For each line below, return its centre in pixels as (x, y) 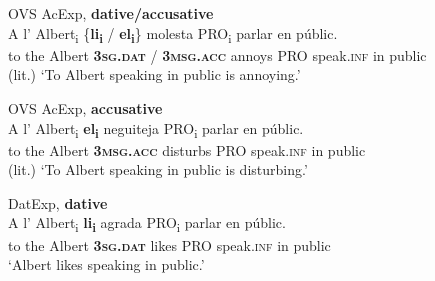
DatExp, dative (58, 202)
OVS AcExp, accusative (85, 107)
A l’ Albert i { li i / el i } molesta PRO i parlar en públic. (173, 34)
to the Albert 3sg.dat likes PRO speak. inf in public (169, 244)
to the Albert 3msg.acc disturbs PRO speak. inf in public (187, 149)
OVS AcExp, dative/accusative (111, 13)
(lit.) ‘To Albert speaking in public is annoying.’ (154, 74)
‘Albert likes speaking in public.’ (106, 264)
